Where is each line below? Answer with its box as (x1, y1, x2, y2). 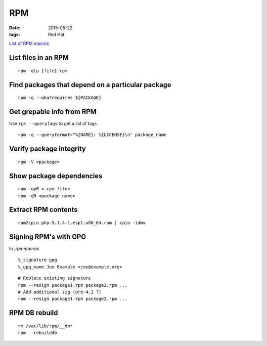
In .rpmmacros (9, 245, 40, 252)
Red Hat (48, 31, 65, 37)
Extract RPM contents (9, 206, 78, 214)
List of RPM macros (9, 41, 49, 46)
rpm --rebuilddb (18, 330, 57, 336)
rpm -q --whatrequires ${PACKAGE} (18, 95, 101, 101)
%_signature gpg (18, 257, 57, 263)
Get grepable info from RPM (9, 107, 96, 116)
